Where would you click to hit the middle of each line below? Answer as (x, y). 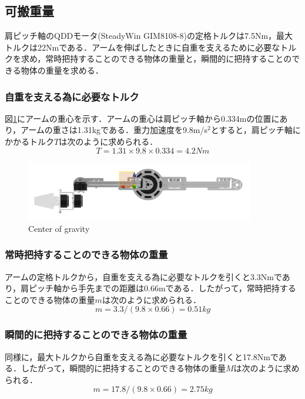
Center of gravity (59, 228)
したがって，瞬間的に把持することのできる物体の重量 (123, 368)
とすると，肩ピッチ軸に (256, 130)
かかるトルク (29, 141)
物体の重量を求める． (62, 70)
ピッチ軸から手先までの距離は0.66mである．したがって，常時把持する (162, 288)
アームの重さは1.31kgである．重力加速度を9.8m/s (114, 130)
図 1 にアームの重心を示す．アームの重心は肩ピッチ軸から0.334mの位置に (142, 118)
